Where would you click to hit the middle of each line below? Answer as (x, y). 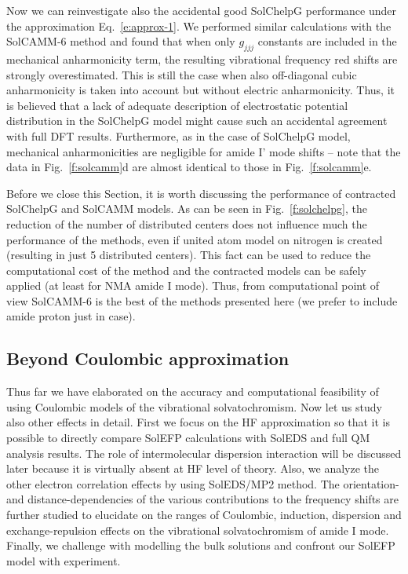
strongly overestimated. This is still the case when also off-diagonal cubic (182, 74)
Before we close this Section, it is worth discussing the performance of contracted (201, 193)
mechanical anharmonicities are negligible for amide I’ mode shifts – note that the (204, 151)
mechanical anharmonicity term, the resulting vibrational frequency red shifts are (202, 58)
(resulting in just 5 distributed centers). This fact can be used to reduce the (189, 255)
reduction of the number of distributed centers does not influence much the (187, 223)
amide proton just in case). (71, 316)
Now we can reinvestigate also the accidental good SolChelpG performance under (201, 10)
